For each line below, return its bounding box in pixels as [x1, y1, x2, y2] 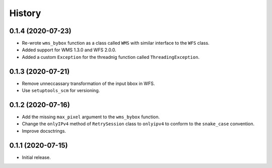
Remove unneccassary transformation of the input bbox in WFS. [22, 80, 155, 87]
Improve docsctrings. [22, 128, 66, 134]
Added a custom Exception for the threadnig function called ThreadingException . [22, 54, 200, 60]
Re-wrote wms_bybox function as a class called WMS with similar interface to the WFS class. [22, 40, 210, 46]
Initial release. [22, 154, 51, 160]
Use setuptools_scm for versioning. [22, 88, 100, 94]
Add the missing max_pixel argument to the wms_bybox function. [22, 114, 160, 120]
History [9, 8, 41, 19]
